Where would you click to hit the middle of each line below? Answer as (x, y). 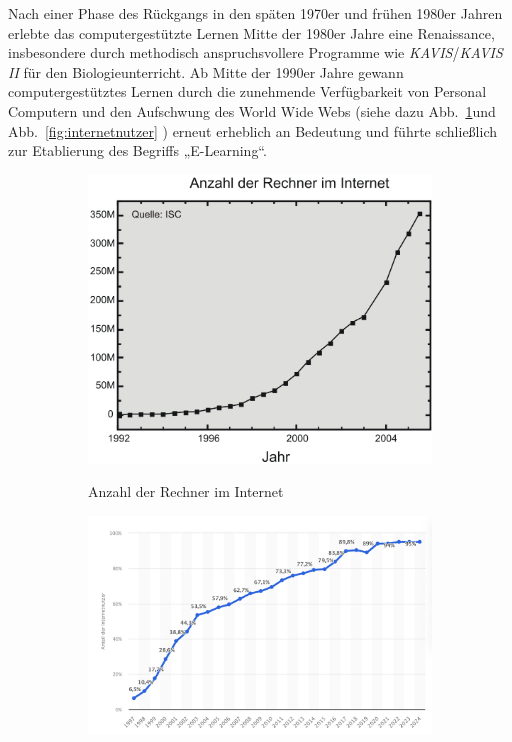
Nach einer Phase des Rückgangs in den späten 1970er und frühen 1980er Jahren (255, 13)
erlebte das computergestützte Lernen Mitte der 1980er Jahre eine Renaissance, (251, 32)
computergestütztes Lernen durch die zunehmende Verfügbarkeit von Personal (247, 91)
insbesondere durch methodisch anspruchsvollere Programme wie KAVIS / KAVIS (255, 52)
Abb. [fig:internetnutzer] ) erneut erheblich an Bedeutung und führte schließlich (252, 130)
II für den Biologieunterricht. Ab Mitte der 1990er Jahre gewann (206, 71)
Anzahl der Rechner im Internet (186, 491)
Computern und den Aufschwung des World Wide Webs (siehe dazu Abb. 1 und (252, 110)
